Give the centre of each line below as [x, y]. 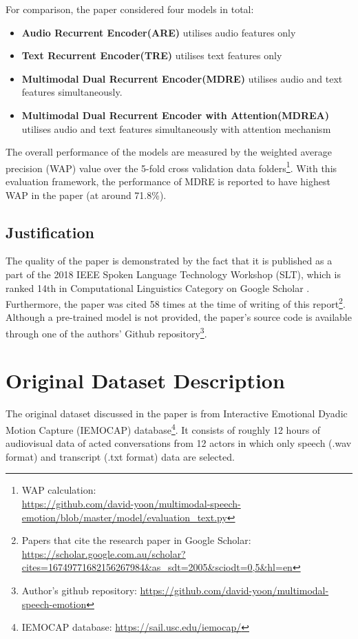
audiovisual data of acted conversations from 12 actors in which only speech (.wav [179, 443]
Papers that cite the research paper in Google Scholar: [136, 540]
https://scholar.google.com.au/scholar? [104, 553]
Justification [50, 232]
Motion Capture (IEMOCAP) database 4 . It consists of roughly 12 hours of [163, 428]
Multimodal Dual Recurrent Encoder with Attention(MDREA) [175, 115]
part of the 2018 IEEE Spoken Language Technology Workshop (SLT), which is [173, 274]
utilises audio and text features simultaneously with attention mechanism [176, 128]
